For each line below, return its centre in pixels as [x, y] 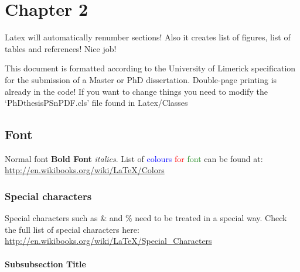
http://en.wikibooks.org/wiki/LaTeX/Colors [85, 170]
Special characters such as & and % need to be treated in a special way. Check [146, 218]
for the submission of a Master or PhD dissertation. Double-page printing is [141, 79]
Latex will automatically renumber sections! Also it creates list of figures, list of [148, 37]
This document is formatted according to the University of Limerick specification [150, 68]
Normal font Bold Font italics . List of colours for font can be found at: [134, 158]
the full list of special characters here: [72, 229]
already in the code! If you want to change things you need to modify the [136, 91]
